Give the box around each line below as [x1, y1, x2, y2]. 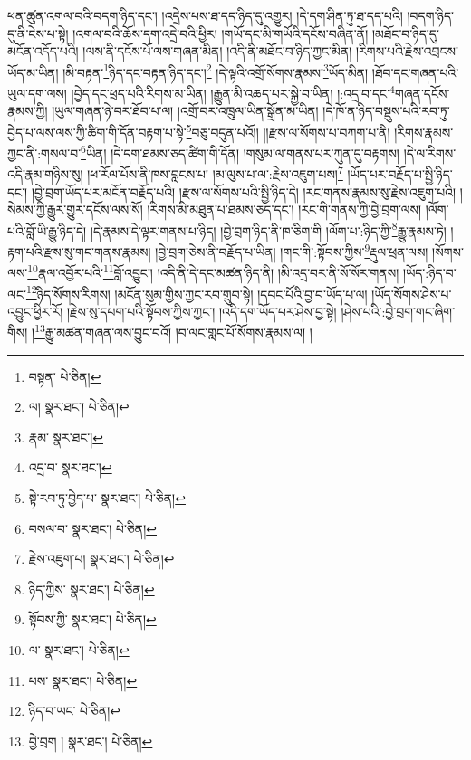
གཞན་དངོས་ [394, 83, 450, 102]
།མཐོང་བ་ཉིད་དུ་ [371, 24, 439, 43]
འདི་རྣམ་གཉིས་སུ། [7, 165, 83, 184]
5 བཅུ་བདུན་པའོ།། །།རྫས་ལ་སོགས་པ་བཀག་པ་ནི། [186, 119, 390, 141]
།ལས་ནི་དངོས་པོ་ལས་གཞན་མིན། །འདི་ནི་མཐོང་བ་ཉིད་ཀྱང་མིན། [82, 42, 352, 61]
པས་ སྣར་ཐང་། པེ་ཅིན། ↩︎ [28, 670, 138, 689]
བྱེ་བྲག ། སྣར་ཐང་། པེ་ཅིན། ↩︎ [28, 731, 153, 750]
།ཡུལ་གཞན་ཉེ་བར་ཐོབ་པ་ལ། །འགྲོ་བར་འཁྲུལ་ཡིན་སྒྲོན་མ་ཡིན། [52, 101, 319, 120]
